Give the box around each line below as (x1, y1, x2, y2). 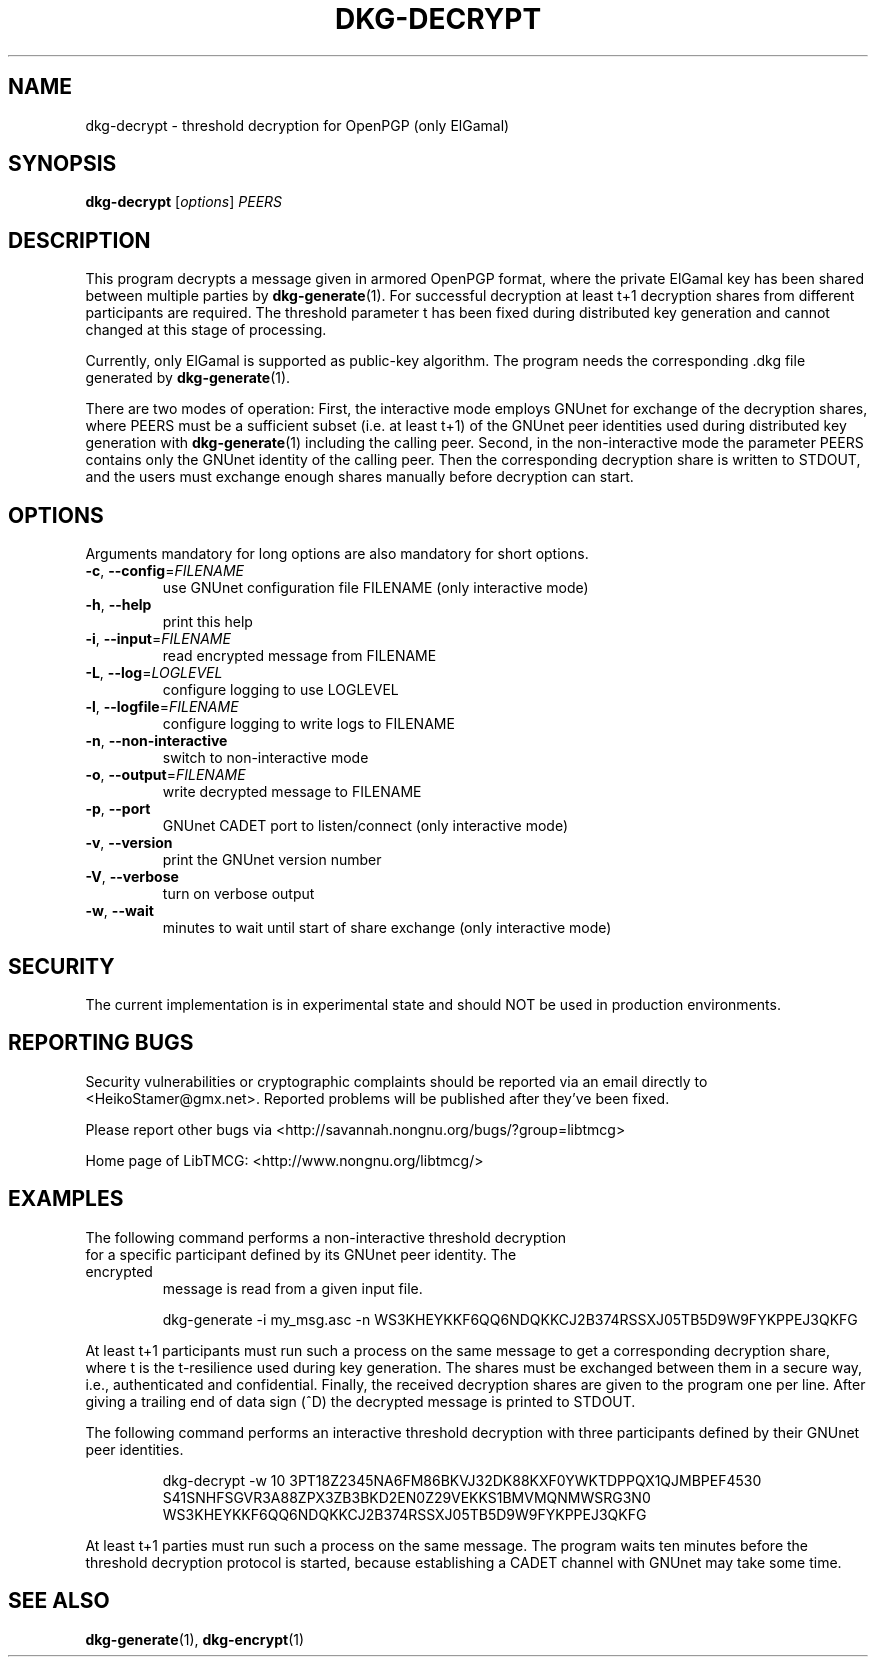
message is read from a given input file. (162, 1279, 423, 1297)
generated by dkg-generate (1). (85, 369, 291, 387)
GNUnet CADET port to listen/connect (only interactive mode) (162, 817, 569, 835)
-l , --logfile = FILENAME (85, 698, 239, 716)
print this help (162, 613, 253, 631)
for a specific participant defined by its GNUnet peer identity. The (85, 1245, 517, 1263)
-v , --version (85, 834, 173, 852)
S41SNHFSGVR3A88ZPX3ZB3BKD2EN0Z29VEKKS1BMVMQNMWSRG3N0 (162, 1488, 651, 1506)
